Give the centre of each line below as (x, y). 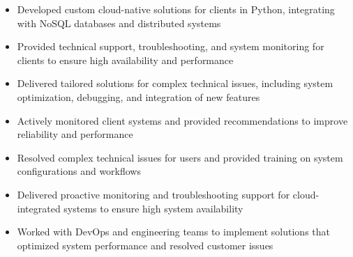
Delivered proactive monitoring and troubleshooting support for (153, 194)
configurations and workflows (79, 171)
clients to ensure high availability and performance (125, 60)
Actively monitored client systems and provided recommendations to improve (182, 120)
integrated (39, 208)
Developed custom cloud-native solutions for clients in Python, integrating (176, 9)
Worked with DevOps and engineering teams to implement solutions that (173, 232)
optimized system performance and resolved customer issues (145, 245)
